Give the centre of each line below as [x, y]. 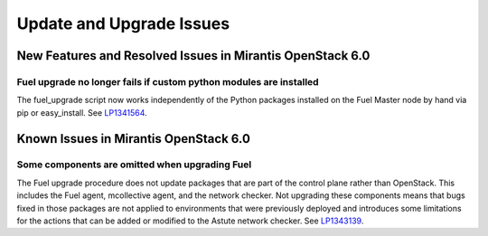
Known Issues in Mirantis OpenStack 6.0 [133, 139]
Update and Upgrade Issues [123, 24]
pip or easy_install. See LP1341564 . [82, 112]
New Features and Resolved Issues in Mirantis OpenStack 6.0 [193, 56]
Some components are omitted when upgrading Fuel [134, 165]
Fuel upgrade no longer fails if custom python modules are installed [168, 81]
